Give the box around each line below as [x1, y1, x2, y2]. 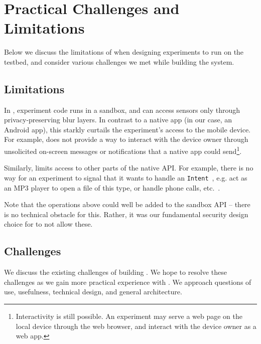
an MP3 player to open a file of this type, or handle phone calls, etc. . [4, 182, 220, 193]
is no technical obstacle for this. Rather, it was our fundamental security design [4, 209, 248, 219]
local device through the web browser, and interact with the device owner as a [16, 320, 256, 331]
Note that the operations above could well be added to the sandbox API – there [4, 199, 250, 210]
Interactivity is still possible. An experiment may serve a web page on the [16, 310, 242, 321]
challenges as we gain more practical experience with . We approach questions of [4, 276, 251, 287]
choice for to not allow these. [4, 219, 93, 229]
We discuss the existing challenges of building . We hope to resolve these [4, 267, 227, 277]
